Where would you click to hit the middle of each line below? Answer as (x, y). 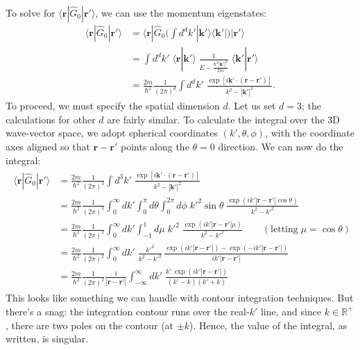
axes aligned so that (48, 147)
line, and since (291, 311)
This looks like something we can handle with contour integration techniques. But (180, 298)
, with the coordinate (310, 133)
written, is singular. (47, 339)
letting (284, 230)
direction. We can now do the (281, 147)
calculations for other (51, 119)
